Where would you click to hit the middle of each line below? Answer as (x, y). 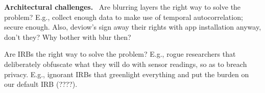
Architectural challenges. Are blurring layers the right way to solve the (123, 7)
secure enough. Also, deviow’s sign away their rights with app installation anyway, (133, 27)
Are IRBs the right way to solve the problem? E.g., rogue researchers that (120, 54)
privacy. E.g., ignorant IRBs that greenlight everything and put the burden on (127, 74)
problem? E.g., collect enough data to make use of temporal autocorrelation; (124, 17)
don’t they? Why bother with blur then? (68, 37)
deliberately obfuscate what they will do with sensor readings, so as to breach (126, 64)
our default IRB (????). (41, 84)
